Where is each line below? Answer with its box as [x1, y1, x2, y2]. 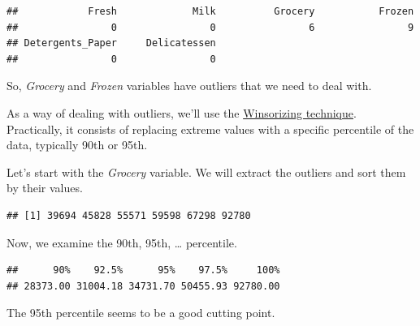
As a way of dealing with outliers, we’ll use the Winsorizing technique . [6, 104, 357, 121]
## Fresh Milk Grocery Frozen [6, 6, 414, 17]
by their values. [6, 179, 83, 196]
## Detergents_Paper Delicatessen [6, 37, 216, 49]
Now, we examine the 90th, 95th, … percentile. [6, 234, 237, 251]
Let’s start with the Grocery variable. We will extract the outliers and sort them [6, 163, 406, 180]
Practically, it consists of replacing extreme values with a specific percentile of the [6, 120, 414, 137]
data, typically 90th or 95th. [6, 136, 148, 153]
